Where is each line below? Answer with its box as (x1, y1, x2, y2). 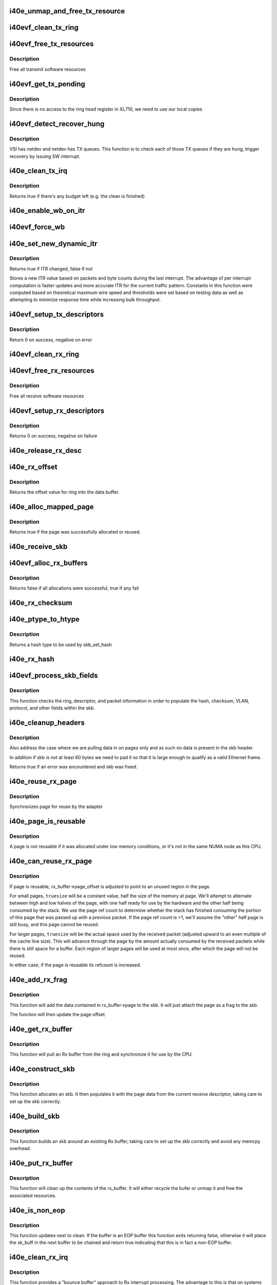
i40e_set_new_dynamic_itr (9, 239, 97, 248)
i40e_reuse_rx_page (9, 777, 77, 786)
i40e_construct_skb (9, 1064, 75, 1073)
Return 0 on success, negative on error (9, 337, 92, 343)
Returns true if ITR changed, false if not (9, 265, 93, 272)
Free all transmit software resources (9, 66, 86, 72)
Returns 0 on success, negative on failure (9, 432, 97, 439)
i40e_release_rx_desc (9, 446, 82, 455)
